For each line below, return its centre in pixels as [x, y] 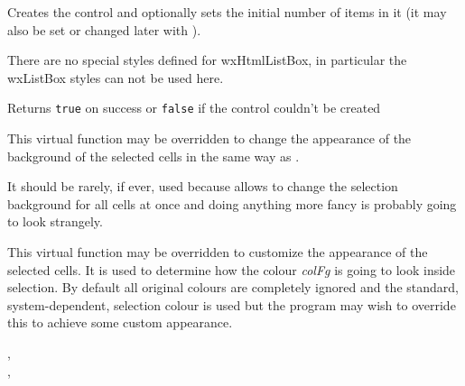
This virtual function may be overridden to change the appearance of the [209, 138]
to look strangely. [55, 221]
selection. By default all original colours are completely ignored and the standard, [233, 287]
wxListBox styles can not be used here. [116, 77]
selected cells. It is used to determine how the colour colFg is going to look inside [232, 269]
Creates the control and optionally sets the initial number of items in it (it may [227, 12]
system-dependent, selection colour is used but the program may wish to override [232, 304]
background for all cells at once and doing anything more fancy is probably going [232, 203]
